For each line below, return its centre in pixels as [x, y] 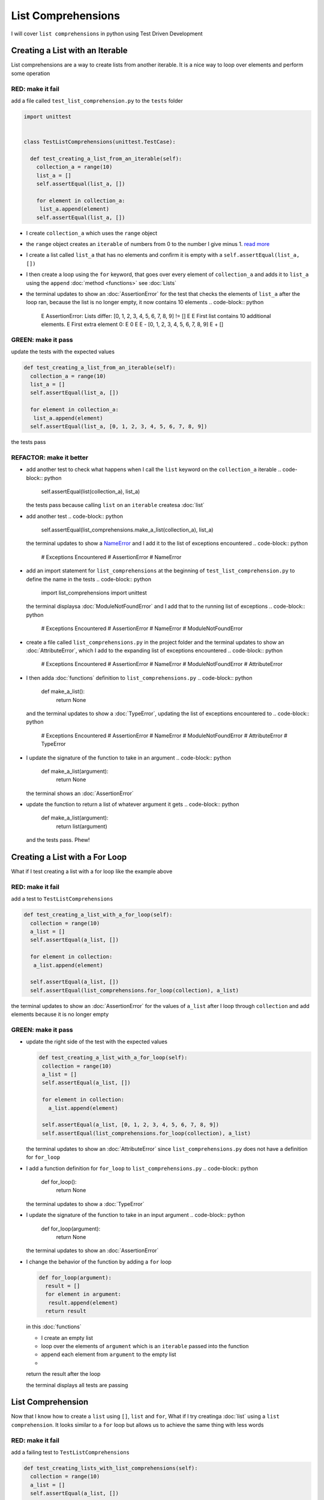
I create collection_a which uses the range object [92, 233]
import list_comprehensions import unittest [94, 593]
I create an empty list [67, 1337]
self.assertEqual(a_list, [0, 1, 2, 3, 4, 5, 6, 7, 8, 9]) [131, 1125]
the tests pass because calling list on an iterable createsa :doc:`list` [115, 505]
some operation [31, 73]
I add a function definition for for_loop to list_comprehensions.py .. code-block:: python [142, 1168]
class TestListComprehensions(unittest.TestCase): [100, 142]
